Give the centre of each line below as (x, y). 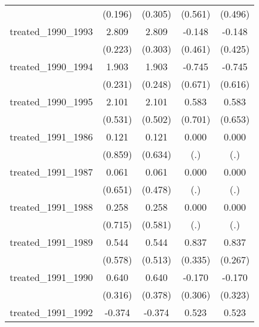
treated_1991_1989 (51, 242)
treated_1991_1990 (51, 277)
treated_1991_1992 (51, 312)
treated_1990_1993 (51, 31)
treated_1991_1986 (51, 137)
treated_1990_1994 (51, 66)
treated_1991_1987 (51, 172)
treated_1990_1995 (51, 101)
